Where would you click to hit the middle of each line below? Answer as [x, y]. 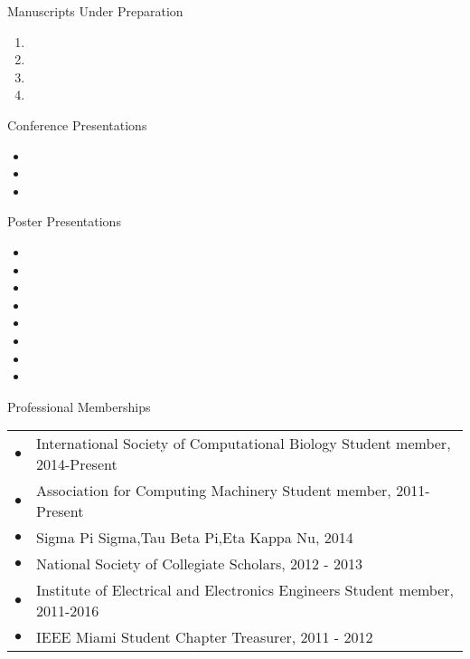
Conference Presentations [77, 124]
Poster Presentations [64, 221]
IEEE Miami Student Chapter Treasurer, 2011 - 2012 [205, 637]
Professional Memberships [79, 406]
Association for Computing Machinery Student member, [214, 491]
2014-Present [77, 464]
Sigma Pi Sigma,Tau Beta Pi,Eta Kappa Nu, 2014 [195, 538]
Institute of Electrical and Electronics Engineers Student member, [245, 590]
